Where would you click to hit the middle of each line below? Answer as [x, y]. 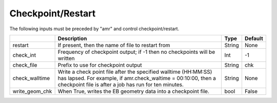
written [66, 58]
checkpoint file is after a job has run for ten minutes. [121, 85]
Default [254, 38]
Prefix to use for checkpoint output [100, 65]
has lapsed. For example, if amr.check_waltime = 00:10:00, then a [137, 78]
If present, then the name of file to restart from [114, 45]
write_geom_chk [32, 91]
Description [72, 38]
